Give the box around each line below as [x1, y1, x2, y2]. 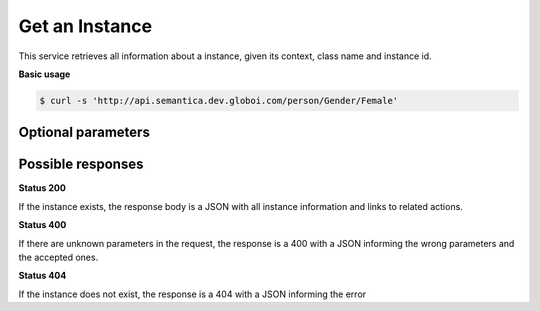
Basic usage [18, 68, 71, 80]
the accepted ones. [18, 251, 99, 263]
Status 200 [18, 182, 67, 194]
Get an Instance [18, 15, 153, 37]
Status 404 [18, 270, 67, 282]
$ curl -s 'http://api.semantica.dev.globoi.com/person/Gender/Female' [39, 95, 399, 106]
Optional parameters [18, 124, 150, 141]
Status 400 [18, 219, 67, 231]
